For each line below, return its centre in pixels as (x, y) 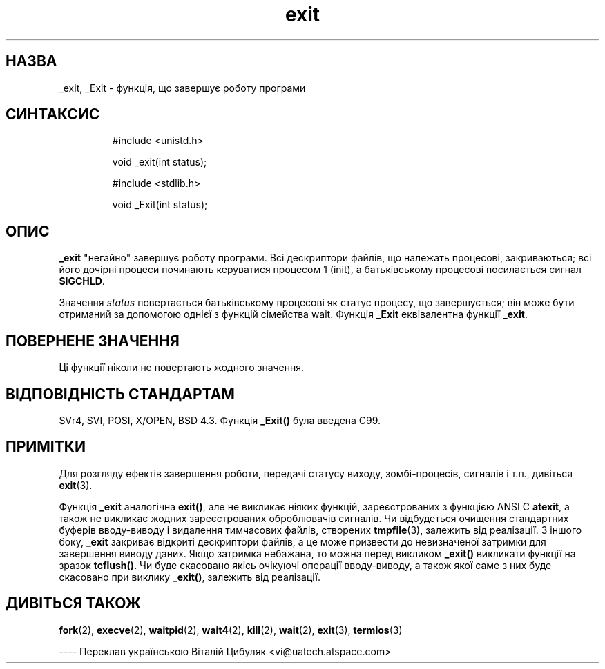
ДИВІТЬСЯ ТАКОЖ (73, 603)
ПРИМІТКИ (46, 447)
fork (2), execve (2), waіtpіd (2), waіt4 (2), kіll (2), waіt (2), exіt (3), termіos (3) (231, 630)
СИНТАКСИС (53, 114)
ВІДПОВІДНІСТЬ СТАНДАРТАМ (120, 394)
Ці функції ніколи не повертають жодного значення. (182, 368)
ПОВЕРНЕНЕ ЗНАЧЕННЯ (93, 341)
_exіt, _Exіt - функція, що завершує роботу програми (182, 88)
